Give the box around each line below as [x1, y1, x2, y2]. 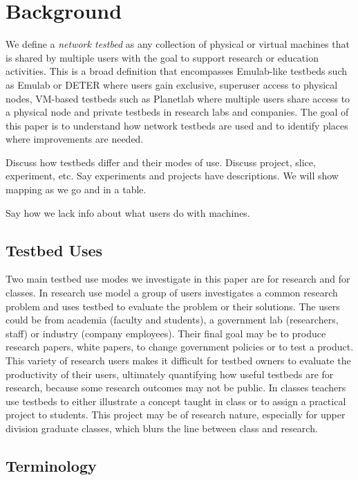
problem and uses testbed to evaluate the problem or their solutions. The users [6, 299, 340, 313]
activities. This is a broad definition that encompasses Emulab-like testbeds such [6, 64, 348, 78]
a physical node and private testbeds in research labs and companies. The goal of [6, 105, 349, 119]
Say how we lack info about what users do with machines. [6, 205, 250, 220]
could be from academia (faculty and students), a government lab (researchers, [6, 312, 339, 327]
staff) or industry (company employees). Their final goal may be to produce [6, 326, 326, 340]
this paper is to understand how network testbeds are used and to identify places [6, 118, 348, 132]
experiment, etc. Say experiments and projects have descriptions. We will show [6, 168, 339, 183]
